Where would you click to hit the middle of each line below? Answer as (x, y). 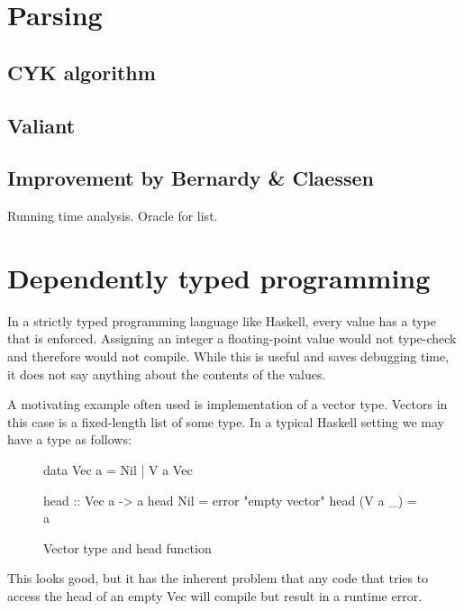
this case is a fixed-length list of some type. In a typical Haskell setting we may (226, 421)
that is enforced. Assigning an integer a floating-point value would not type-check (232, 338)
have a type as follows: (69, 439)
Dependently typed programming (219, 277)
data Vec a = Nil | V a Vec (118, 470)
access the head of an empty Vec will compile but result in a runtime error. (215, 595)
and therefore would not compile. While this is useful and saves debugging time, (228, 356)
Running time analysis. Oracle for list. (113, 216)
